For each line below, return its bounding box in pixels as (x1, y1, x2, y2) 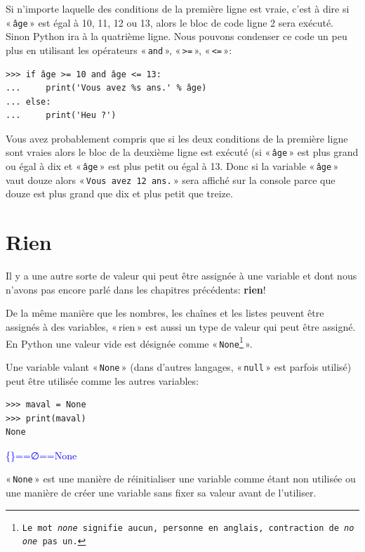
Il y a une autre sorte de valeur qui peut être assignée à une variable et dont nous (6, 268, 357, 283)
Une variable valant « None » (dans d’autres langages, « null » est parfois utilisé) (6, 359, 352, 374)
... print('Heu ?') (6, 110, 117, 121)
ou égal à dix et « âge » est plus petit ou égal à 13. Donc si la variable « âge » (6, 159, 339, 173)
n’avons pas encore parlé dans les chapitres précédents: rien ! (6, 282, 266, 296)
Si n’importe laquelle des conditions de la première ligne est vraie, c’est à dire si (6, 1, 350, 15)
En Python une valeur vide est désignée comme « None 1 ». (6, 334, 253, 350)
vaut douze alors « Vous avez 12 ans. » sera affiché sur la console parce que (6, 172, 336, 187)
